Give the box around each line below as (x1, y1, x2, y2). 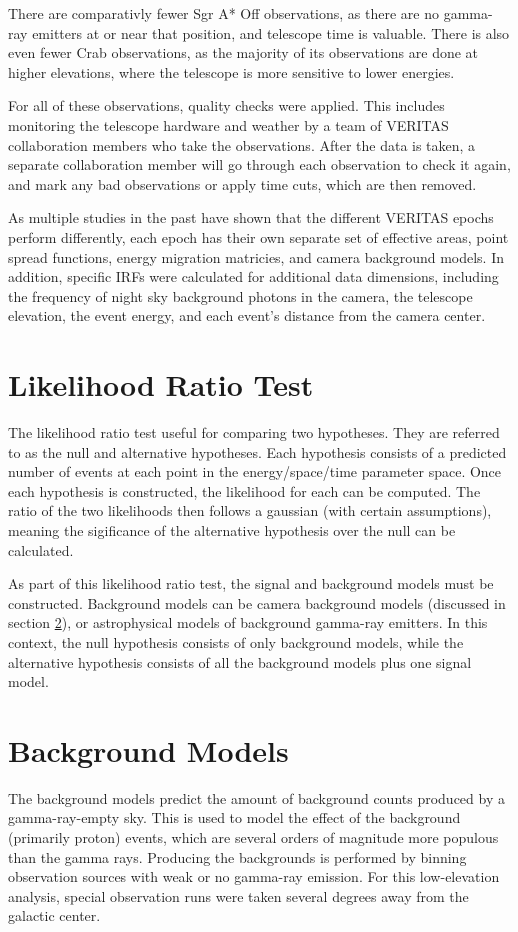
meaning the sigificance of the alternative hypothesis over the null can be (8, 520, 456, 540)
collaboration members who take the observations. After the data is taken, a (8, 134, 476, 155)
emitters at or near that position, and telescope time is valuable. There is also (32, 22, 510, 43)
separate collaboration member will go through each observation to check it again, (8, 154, 511, 175)
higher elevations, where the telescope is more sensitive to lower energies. (8, 61, 455, 82)
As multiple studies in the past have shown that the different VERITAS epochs (8, 207, 494, 228)
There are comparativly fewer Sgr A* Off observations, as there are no (8, 3, 440, 23)
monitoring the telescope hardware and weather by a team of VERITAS (8, 114, 449, 135)
